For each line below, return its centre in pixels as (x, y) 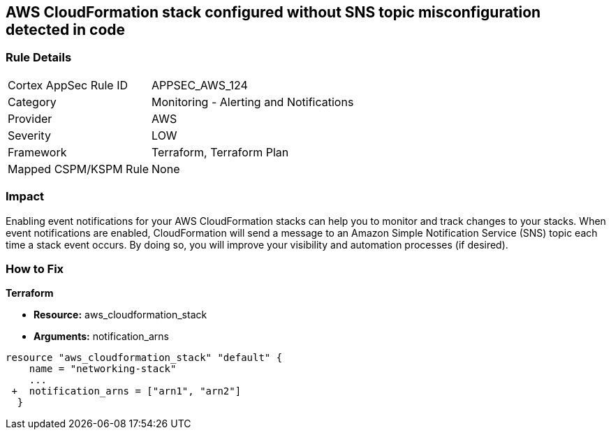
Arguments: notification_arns (101, 337)
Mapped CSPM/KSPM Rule (79, 169)
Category (32, 102)
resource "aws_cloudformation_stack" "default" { (144, 358)
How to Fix (35, 268)
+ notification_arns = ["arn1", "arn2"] (126, 391)
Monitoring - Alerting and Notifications (253, 102)
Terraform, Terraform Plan (220, 152)
